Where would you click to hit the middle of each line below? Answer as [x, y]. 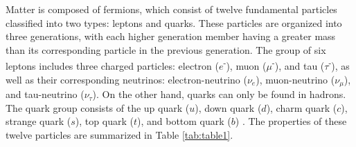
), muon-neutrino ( [295, 79]
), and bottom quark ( [184, 121]
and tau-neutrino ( [45, 94]
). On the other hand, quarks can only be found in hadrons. [219, 94]
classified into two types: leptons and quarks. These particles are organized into [174, 22]
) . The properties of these [291, 121]
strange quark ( [38, 121]
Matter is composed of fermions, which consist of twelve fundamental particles [171, 9]
